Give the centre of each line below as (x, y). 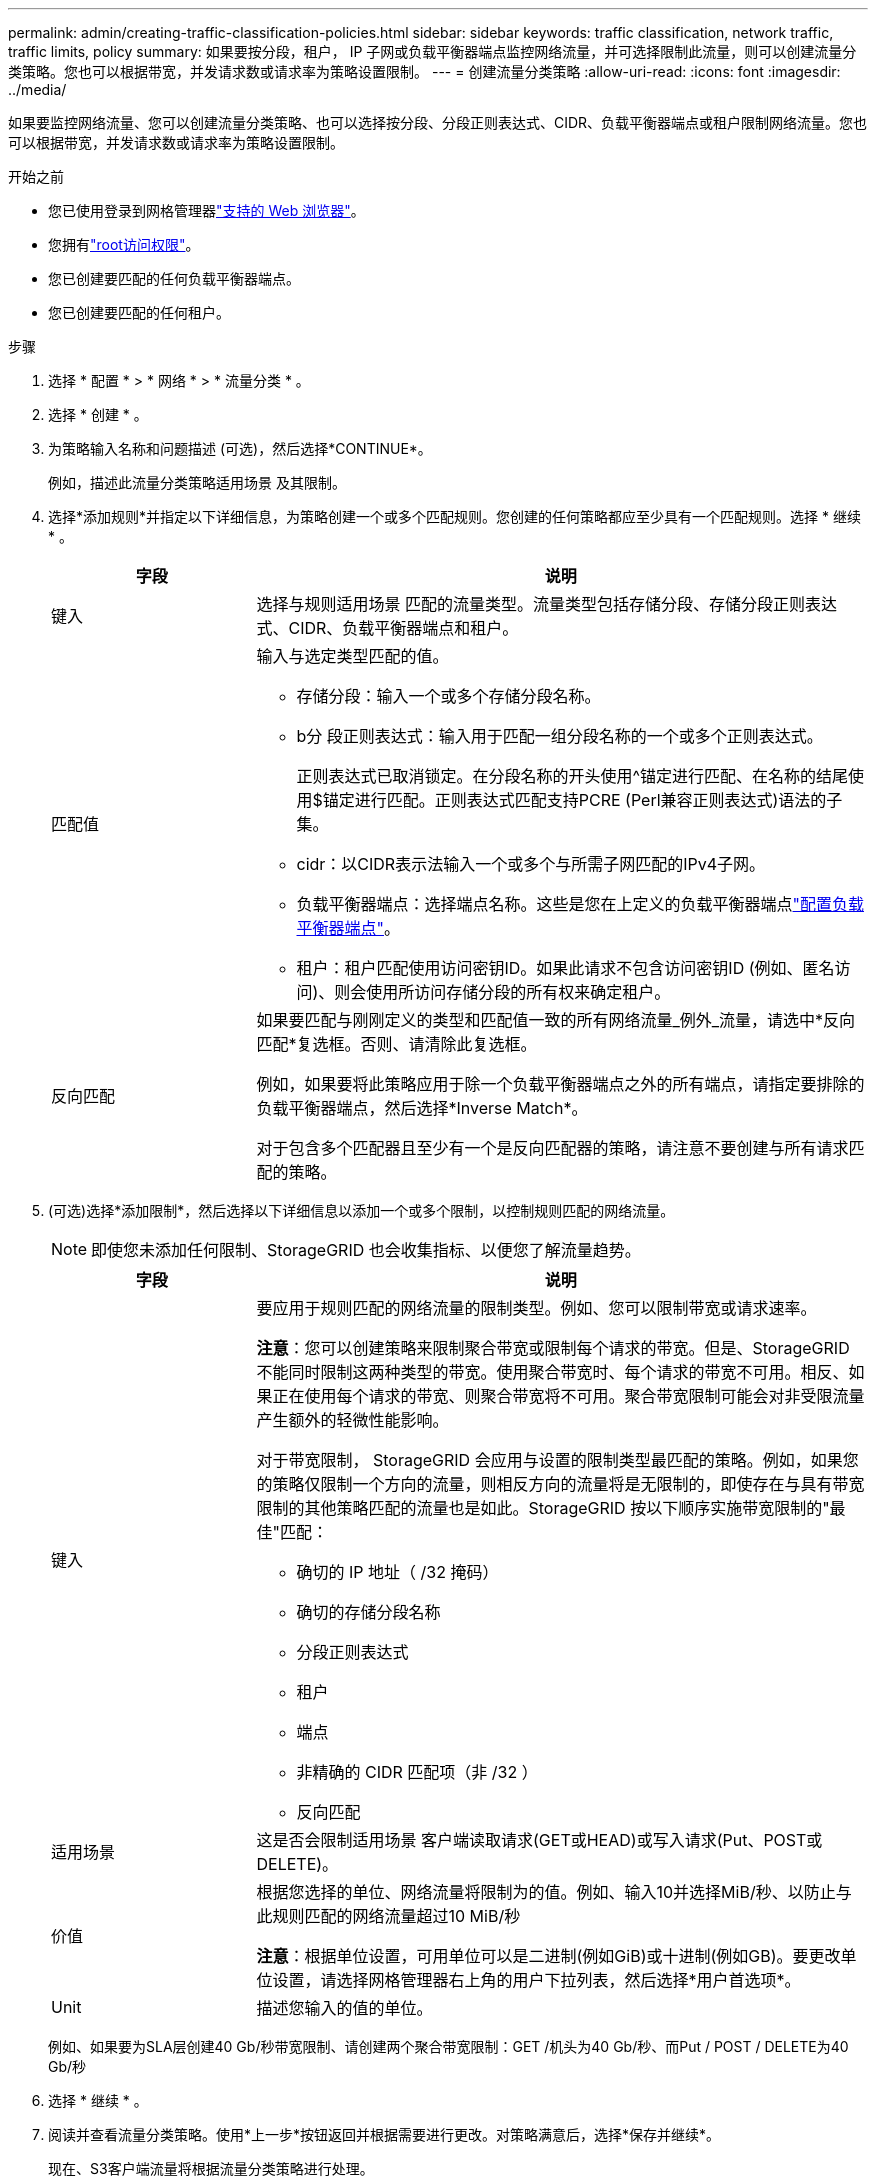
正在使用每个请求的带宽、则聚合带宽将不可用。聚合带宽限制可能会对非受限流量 (568, 1396)
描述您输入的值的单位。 (344, 2008)
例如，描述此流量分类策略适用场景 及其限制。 (197, 482)
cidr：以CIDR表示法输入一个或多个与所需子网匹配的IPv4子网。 (531, 864)
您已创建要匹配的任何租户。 (139, 312)
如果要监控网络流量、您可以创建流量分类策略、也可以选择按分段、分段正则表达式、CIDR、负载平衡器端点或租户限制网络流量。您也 (438, 122)
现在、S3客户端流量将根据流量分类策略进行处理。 (211, 2168)
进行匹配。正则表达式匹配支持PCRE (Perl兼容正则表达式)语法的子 (598, 800)
